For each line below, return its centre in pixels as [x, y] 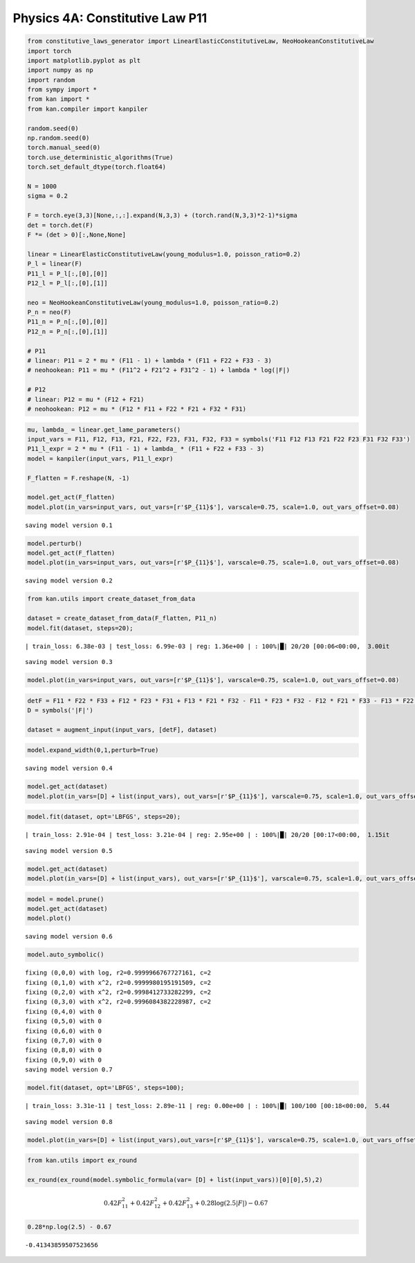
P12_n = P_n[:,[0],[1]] [68, 331]
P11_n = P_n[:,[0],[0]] [68, 322]
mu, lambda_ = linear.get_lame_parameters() [104, 430]
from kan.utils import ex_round [82, 1161]
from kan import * [58, 99]
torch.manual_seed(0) [64, 148]
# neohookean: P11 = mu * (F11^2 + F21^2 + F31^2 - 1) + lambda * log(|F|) [159, 370]
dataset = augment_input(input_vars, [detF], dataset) [122, 729]
